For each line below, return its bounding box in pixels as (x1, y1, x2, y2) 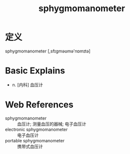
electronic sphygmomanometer (5, 126, 68, 132)
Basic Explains (5, 65, 65, 76)
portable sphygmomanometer (5, 137, 65, 143)
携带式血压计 (17, 143, 43, 149)
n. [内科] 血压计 (12, 82, 43, 87)
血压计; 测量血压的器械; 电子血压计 (17, 121, 87, 127)
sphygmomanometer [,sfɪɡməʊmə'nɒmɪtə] (5, 48, 91, 54)
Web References (5, 99, 74, 110)
